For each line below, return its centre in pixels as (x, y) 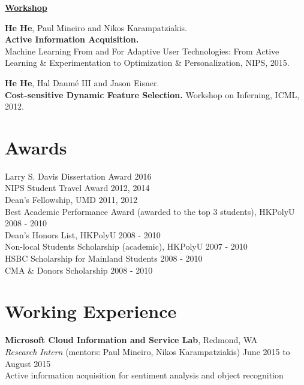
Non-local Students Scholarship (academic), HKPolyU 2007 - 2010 (126, 246)
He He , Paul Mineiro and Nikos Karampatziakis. (96, 27)
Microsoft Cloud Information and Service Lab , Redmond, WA (131, 340)
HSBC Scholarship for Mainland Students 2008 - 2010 (104, 258)
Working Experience (91, 311)
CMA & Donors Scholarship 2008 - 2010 (79, 270)
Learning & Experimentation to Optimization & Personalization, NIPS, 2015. (147, 63)
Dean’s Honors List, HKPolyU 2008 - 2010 (83, 234)
